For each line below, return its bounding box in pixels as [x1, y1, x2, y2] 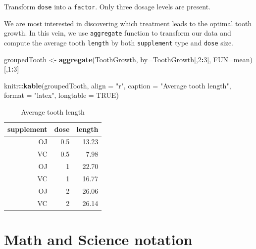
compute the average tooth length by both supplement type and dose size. [4, 37, 233, 47]
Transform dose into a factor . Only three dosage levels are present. [4, 1, 211, 11]
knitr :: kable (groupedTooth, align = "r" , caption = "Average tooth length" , [4, 80, 231, 90]
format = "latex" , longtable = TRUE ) [4, 90, 119, 100]
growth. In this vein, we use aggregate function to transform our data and [4, 28, 231, 38]
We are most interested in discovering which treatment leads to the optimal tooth [4, 18, 252, 28]
